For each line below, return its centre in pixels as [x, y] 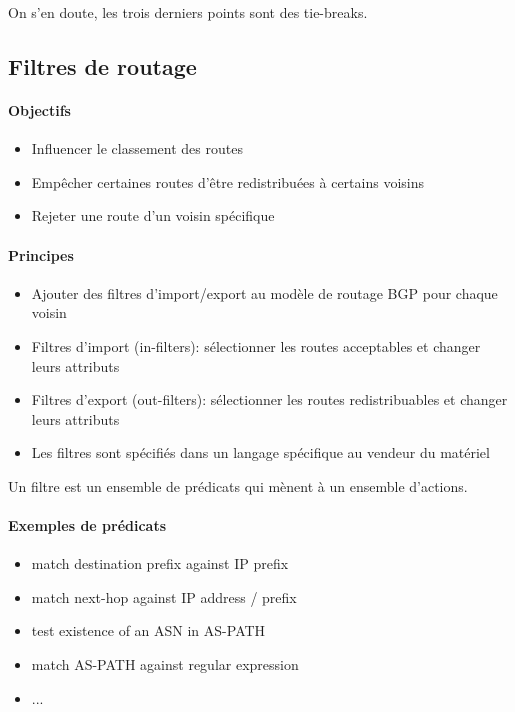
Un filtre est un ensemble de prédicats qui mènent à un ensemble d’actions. [238, 485]
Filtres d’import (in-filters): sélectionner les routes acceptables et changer [256, 345]
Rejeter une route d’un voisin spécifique [153, 215]
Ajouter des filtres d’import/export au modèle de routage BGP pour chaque [264, 292]
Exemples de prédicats [87, 525]
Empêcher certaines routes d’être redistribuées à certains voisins [227, 181]
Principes [41, 254]
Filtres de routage [102, 65]
